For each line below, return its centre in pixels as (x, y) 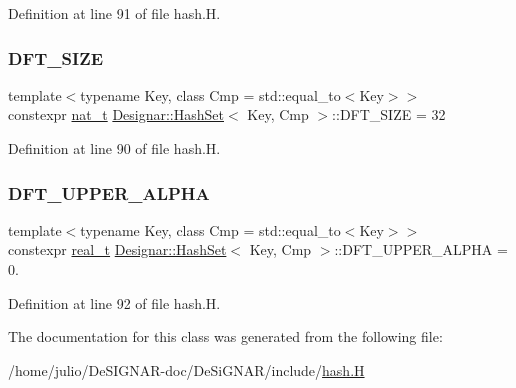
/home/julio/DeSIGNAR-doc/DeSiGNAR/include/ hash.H (186, 369)
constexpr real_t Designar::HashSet (117, 249)
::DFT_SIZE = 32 (389, 114)
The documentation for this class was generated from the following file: (225, 336)
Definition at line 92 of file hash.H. (114, 302)
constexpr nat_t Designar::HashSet (116, 114)
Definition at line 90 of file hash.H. (114, 148)
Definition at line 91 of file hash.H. (114, 13)
